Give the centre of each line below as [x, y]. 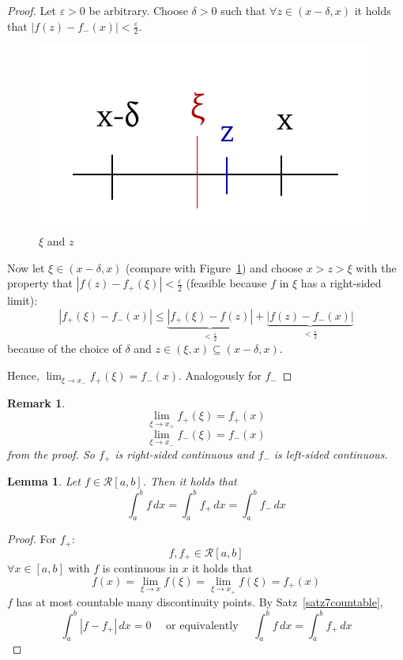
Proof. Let [32, 10]
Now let [26, 267]
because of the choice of [64, 349]
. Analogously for [220, 375]
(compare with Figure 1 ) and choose [215, 267]
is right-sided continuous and [185, 454]
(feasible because [226, 283]
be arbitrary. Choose [138, 10]
